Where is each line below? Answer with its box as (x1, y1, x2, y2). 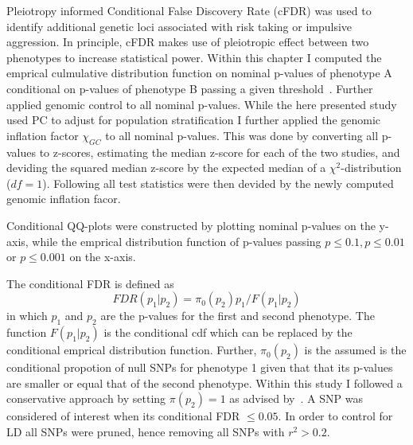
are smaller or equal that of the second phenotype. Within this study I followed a (6, 374, 403, 391)
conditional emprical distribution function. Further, (6, 342, 257, 358)
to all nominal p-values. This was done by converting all (105, 127, 379, 143)
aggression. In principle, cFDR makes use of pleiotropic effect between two (6, 33, 369, 50)
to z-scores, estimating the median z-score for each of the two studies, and (39, 143, 400, 160)
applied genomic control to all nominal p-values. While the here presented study (6, 96, 397, 112)
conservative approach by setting (6, 390, 166, 407)
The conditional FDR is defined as (6, 275, 174, 291)
